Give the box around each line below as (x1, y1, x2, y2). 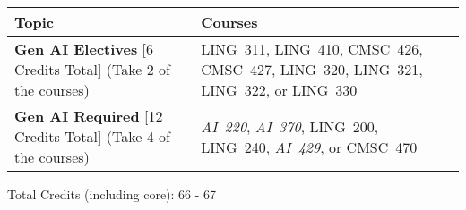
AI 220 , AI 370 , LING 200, (201, 115, 379, 137)
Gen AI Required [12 (14, 105, 163, 126)
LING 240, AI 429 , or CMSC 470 (201, 136, 418, 157)
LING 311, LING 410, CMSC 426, (201, 38, 423, 59)
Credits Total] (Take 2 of (14, 59, 170, 80)
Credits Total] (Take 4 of (14, 126, 170, 147)
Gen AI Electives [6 (14, 38, 153, 59)
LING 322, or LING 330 (201, 80, 358, 100)
